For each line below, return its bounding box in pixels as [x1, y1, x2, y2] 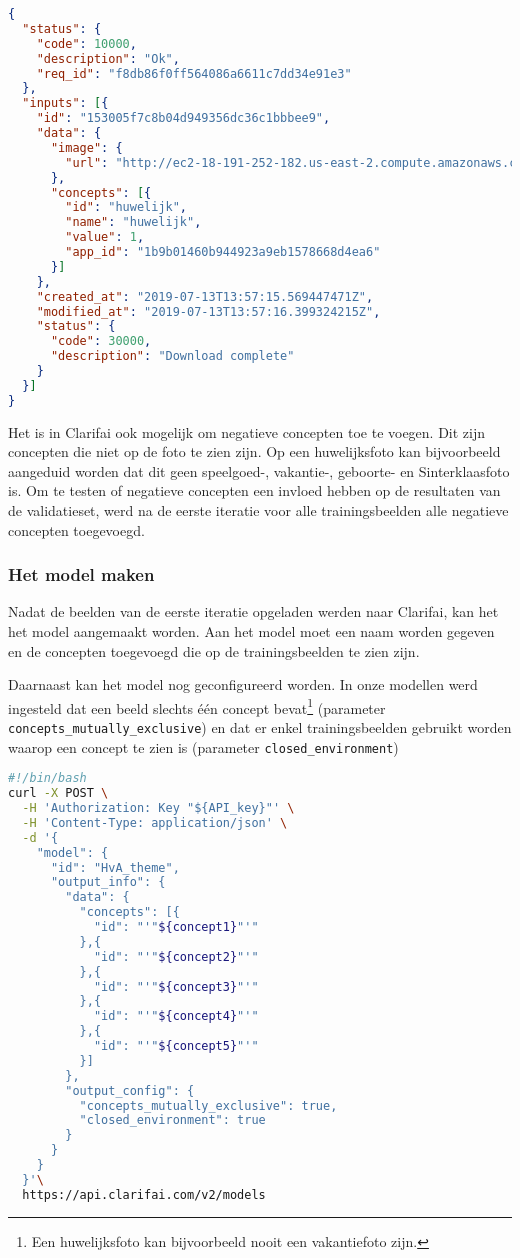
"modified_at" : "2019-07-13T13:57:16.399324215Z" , [36, 304, 381, 319]
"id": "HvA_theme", [50, 860, 180, 875]
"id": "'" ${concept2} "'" [93, 949, 259, 964]
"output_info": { [50, 875, 166, 890]
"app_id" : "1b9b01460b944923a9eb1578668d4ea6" [65, 245, 381, 259]
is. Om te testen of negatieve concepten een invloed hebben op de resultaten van [8, 480, 501, 501]
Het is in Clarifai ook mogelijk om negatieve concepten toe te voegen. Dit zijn [8, 421, 486, 442]
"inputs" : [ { [22, 96, 109, 111]
